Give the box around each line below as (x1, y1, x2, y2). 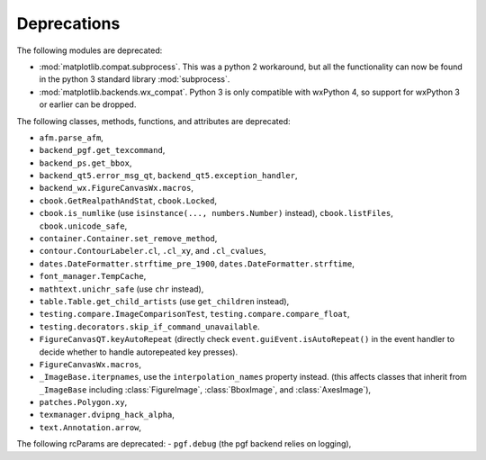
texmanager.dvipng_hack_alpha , (39, 410, 175, 420)
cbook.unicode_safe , (39, 221, 128, 231)
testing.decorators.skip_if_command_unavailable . (39, 320, 260, 332)
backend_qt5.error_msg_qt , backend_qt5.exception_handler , (39, 170, 298, 181)
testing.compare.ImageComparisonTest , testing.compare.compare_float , (39, 309, 350, 320)
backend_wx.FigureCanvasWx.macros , (39, 183, 193, 194)
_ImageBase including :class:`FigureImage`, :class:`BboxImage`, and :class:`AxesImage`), (39, 383, 372, 395)
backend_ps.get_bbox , (39, 158, 132, 168)
